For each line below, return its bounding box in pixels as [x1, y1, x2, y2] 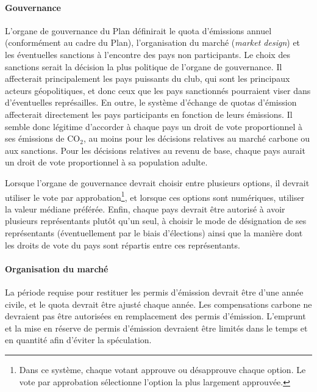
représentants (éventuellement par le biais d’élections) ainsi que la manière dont [5, 226, 303, 239]
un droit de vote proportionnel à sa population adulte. [5, 156, 208, 169]
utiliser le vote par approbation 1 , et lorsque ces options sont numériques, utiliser [5, 189, 305, 203]
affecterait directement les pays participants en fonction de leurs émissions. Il [5, 107, 293, 120]
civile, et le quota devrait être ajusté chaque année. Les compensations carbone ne [5, 297, 312, 310]
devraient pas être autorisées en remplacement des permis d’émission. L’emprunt [5, 310, 306, 322]
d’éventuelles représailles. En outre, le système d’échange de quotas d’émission [5, 96, 297, 109]
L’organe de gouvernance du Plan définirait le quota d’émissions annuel [5, 24, 272, 37]
